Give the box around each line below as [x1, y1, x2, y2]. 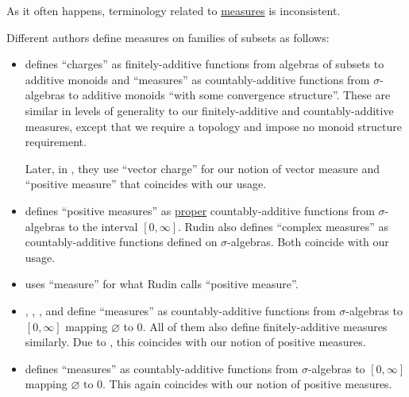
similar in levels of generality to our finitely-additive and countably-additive [25, 102, 394, 118]
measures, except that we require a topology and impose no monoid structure [25, 118, 402, 134]
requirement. [25, 133, 87, 150]
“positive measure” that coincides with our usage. [25, 175, 267, 192]
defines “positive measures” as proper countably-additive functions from [25, 202, 375, 218]
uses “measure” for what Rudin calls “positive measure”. [25, 276, 299, 292]
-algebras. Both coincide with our [227, 233, 389, 250]
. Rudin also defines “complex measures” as [178, 218, 389, 234]
